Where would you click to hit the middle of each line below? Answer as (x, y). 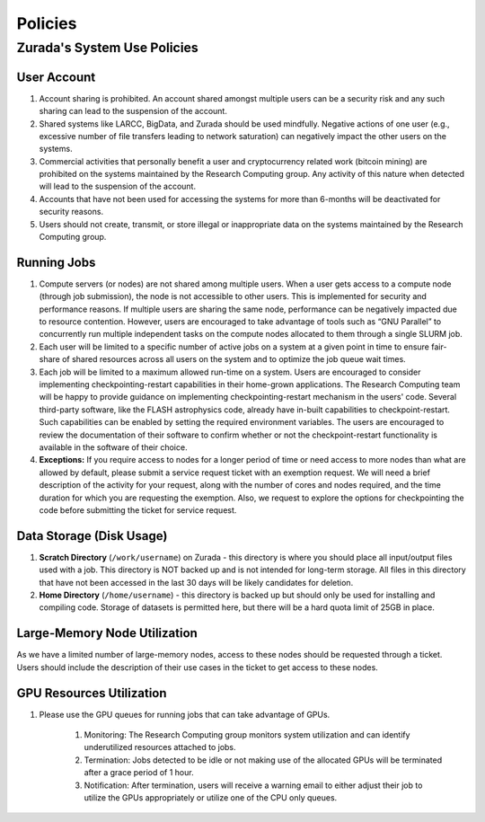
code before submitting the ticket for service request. (138, 510)
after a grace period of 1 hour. (139, 773)
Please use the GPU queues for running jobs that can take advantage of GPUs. (185, 714)
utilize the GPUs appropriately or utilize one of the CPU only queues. (211, 797)
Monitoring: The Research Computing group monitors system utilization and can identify (247, 735)
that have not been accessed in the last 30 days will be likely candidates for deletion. (196, 582)
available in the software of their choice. (113, 447)
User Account (56, 77)
